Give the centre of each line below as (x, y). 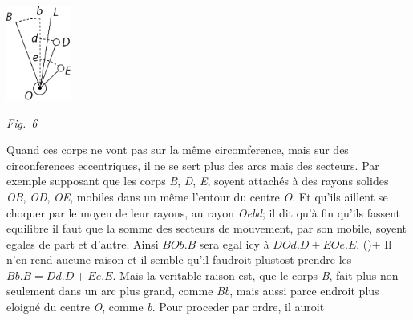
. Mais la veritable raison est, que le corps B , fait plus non (255, 275)
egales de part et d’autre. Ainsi (83, 243)
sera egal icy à (234, 243)
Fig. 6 (22, 122)
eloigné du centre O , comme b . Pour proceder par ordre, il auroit (166, 307)
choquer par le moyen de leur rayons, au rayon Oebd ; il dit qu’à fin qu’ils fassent (204, 212)
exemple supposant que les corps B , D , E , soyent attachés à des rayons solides (198, 181)
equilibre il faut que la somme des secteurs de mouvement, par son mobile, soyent (207, 228)
